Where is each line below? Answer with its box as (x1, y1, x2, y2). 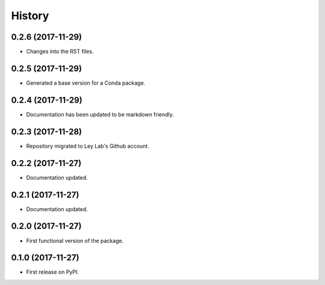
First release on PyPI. (26, 268, 79, 276)
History (11, 9, 49, 22)
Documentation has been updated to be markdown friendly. (26, 111, 175, 118)
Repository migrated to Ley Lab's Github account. (26, 142, 150, 150)
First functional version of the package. (26, 237, 124, 244)
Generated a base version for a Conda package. (26, 79, 146, 87)
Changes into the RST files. (26, 48, 94, 55)
